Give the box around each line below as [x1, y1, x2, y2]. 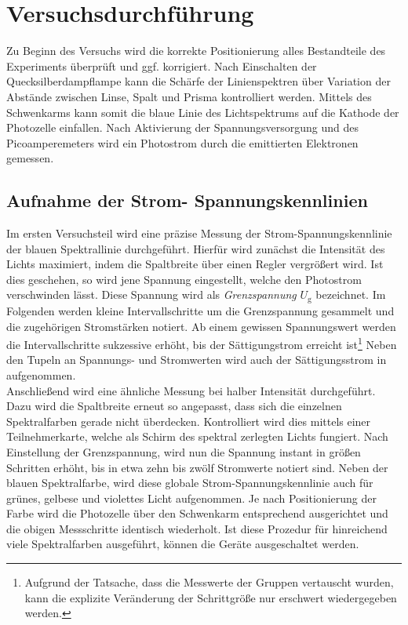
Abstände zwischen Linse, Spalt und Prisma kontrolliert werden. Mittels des [6, 88, 372, 104]
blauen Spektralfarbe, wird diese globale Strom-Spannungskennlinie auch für [6, 474, 373, 491]
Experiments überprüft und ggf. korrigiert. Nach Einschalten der [6, 57, 317, 74]
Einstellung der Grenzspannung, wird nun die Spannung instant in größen [6, 443, 361, 460]
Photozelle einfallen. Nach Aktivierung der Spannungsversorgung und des [6, 119, 359, 136]
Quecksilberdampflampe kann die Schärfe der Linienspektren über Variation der [6, 73, 391, 89]
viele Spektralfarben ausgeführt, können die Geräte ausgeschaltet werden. [6, 536, 359, 552]
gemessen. [6, 150, 54, 166]
